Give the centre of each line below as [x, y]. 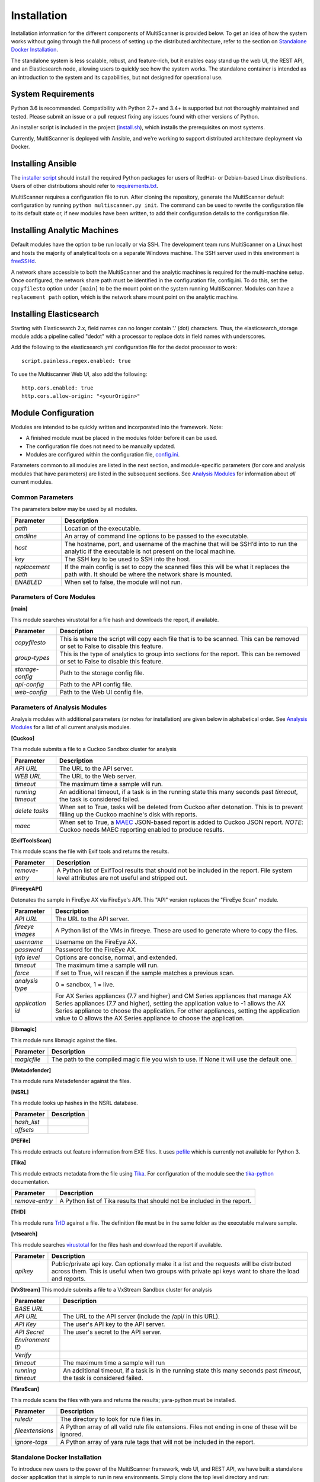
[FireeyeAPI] [27, 889]
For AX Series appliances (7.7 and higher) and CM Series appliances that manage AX [173, 996]
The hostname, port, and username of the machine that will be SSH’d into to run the [181, 544]
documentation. [30, 1182]
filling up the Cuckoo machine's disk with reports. [129, 814]
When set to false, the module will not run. [123, 582]
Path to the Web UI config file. [101, 692]
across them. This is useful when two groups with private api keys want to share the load [175, 1271]
